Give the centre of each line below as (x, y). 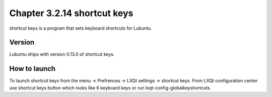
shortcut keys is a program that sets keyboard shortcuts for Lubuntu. (81, 28)
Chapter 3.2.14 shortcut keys (71, 13)
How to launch (32, 69)
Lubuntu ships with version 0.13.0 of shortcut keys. (62, 54)
